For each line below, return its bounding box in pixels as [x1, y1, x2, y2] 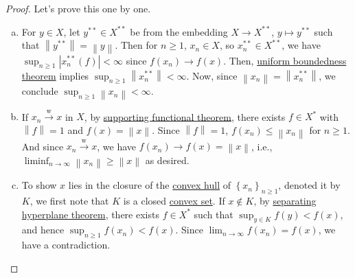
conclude [21, 84, 58, 98]
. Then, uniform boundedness [223, 53, 347, 67]
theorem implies [21, 68, 89, 82]
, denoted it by [278, 178, 341, 192]
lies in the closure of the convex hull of [68, 178, 231, 192]
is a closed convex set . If [123, 193, 225, 207]
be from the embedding [130, 24, 228, 38]
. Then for [115, 38, 158, 52]
